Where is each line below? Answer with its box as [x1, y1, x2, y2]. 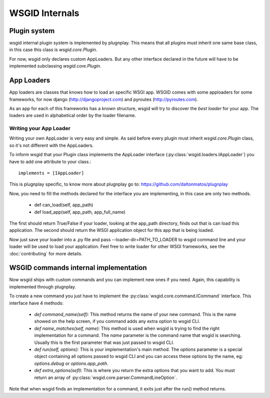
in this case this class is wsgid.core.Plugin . [9, 47, 97, 53]
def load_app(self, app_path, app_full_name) [34, 209, 126, 215]
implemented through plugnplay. [9, 283, 76, 290]
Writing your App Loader [9, 125, 71, 132]
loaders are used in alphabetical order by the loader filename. [9, 113, 136, 119]
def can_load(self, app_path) [34, 202, 93, 208]
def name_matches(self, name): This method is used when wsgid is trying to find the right [34, 325, 220, 331]
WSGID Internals [9, 8, 79, 19]
